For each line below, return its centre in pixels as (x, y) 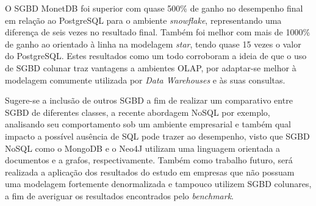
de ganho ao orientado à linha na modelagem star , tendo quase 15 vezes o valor (153, 44)
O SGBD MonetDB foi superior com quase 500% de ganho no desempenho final (154, 8)
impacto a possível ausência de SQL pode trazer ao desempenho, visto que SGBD (157, 136)
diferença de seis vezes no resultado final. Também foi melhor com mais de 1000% (158, 32)
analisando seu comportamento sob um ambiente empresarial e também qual (148, 124)
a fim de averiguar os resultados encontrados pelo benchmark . (120, 195)
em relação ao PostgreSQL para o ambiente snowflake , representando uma (143, 20)
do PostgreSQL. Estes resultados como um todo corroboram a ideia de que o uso (156, 56)
